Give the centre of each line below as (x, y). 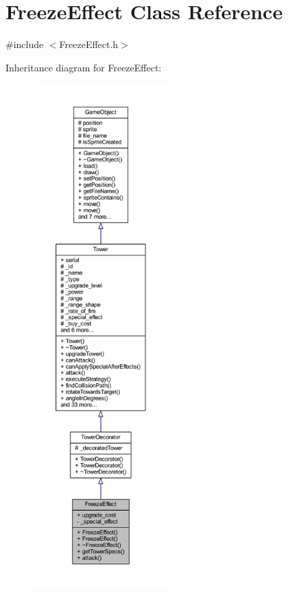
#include (25, 44)
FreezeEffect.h (89, 44)
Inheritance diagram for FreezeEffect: (84, 67)
